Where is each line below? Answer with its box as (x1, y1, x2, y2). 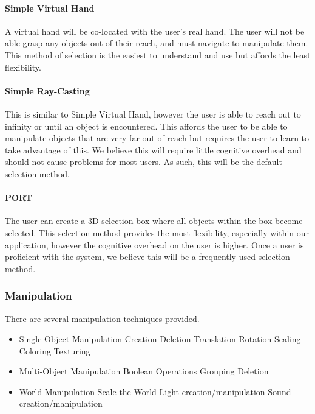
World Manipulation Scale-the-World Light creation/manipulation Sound (19, 385, 291, 398)
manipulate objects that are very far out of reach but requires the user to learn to (5, 132, 310, 144)
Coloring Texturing (19, 344, 90, 357)
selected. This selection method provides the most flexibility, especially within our (5, 226, 310, 239)
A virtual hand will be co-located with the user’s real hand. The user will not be (5, 24, 305, 37)
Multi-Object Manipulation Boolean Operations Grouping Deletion (19, 365, 269, 377)
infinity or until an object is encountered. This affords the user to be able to (5, 119, 288, 132)
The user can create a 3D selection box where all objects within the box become (5, 214, 303, 227)
